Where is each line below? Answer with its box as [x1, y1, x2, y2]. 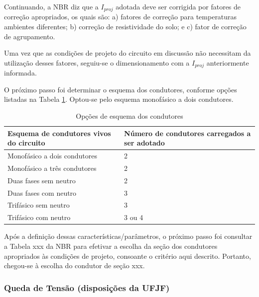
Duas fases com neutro [7, 187, 77, 198]
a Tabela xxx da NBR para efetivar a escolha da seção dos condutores [4, 241, 218, 251]
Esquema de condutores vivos [7, 128, 111, 138]
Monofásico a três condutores [7, 162, 97, 173]
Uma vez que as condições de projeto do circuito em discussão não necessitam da [4, 48, 251, 58]
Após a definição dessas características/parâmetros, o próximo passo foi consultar [4, 231, 253, 241]
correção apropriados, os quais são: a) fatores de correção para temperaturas [4, 11, 237, 22]
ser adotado [124, 138, 165, 148]
